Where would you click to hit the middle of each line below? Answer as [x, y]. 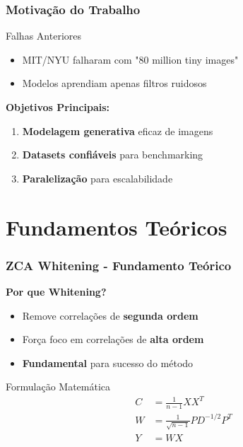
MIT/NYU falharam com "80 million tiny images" [130, 59]
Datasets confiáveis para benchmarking [113, 155]
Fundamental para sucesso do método [108, 362]
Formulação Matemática [58, 387]
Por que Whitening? [56, 291]
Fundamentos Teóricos [117, 227]
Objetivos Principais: [58, 107]
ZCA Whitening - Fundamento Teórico [119, 265]
